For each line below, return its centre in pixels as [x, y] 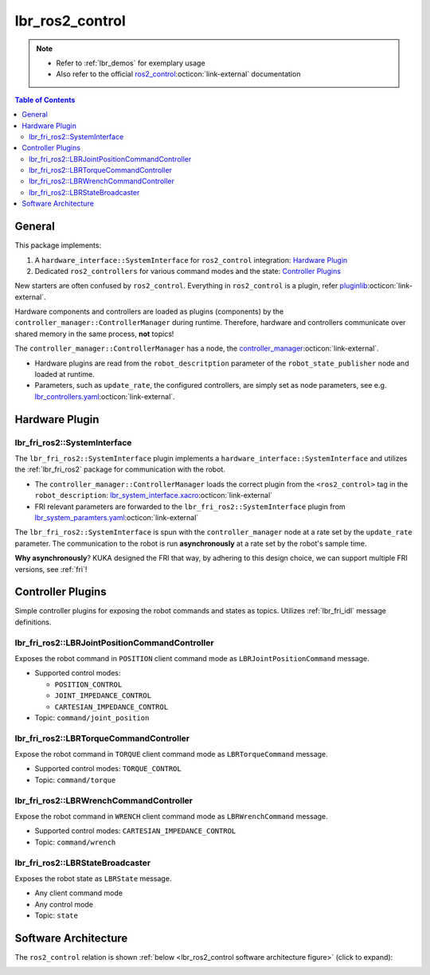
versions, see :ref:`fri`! [51, 569]
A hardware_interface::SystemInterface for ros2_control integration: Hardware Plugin [191, 260]
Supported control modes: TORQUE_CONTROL [108, 769]
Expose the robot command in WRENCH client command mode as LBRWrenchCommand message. [171, 816]
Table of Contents [45, 100]
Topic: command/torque [75, 780]
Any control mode [64, 904]
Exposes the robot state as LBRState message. [93, 878]
